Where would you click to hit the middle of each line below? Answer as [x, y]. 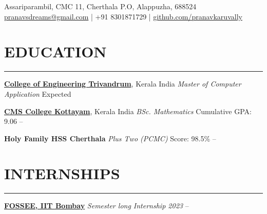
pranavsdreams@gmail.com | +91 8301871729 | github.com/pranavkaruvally [123, 16]
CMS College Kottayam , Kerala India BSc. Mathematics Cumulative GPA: [128, 111]
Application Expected [38, 93]
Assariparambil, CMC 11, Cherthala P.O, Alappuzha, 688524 [100, 6]
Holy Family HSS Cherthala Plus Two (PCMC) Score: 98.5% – [110, 138]
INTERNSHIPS [62, 173]
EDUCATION [55, 51]
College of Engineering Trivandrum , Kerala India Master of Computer [123, 84]
